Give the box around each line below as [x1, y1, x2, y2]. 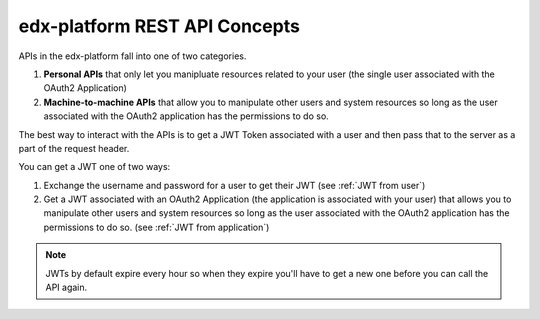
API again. [45, 281, 88, 294]
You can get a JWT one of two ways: [18, 161, 171, 173]
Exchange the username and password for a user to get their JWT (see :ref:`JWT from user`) [43, 179, 426, 191]
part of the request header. [18, 142, 130, 154]
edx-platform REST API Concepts [18, 15, 300, 37]
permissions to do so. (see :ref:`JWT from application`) [43, 221, 270, 233]
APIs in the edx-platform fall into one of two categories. [18, 50, 247, 62]
